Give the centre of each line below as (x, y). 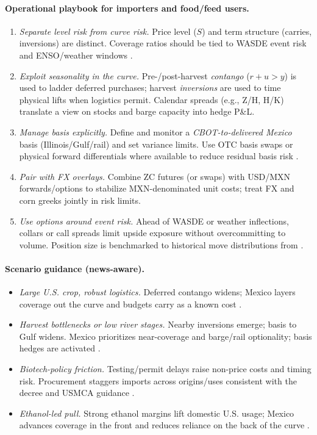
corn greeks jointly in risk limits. (80, 200)
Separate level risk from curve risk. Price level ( (108, 31)
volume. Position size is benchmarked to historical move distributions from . (161, 244)
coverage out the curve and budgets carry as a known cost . (130, 304)
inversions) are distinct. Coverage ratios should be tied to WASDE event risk (163, 43)
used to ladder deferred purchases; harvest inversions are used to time (150, 88)
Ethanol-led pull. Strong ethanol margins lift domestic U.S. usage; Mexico (157, 413)
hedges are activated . (60, 348)
